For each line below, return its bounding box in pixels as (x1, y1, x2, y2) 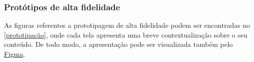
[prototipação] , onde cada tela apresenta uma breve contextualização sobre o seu (4, 29, 248, 40)
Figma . (4, 49, 25, 59)
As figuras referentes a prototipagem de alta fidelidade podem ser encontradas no (4, 20, 250, 30)
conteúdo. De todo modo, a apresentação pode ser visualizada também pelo (4, 39, 233, 49)
